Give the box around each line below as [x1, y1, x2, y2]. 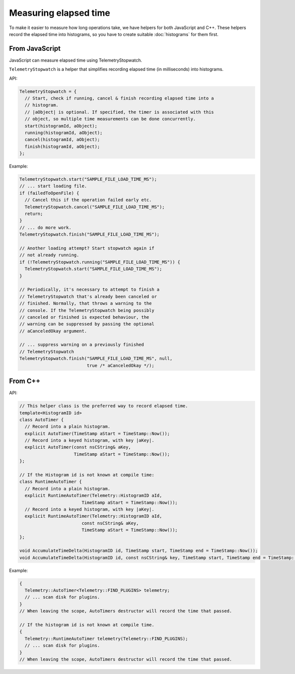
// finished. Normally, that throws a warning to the [19, 301, 152, 306]
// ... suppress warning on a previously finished [19, 342, 145, 347]
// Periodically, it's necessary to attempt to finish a [19, 287, 160, 293]
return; [25, 211, 43, 217]
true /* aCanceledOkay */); [87, 363, 154, 368]
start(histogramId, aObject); [25, 123, 98, 129]
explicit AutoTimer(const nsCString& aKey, [25, 444, 131, 450]
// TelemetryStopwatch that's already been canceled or [19, 294, 157, 299]
